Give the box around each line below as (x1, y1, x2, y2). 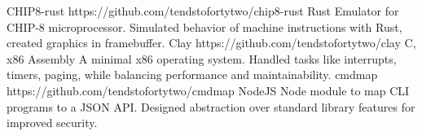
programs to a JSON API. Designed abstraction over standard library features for (7, 98, 415, 115)
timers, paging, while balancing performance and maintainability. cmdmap (7, 66, 378, 83)
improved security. (7, 114, 98, 131)
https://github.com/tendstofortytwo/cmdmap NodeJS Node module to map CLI (7, 81, 410, 99)
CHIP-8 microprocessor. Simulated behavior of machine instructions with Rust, (7, 18, 402, 35)
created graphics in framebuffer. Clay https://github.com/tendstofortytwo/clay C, (7, 34, 416, 51)
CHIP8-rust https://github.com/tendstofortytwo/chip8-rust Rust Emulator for (7, 2, 399, 19)
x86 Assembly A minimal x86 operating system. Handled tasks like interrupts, (7, 50, 397, 67)
